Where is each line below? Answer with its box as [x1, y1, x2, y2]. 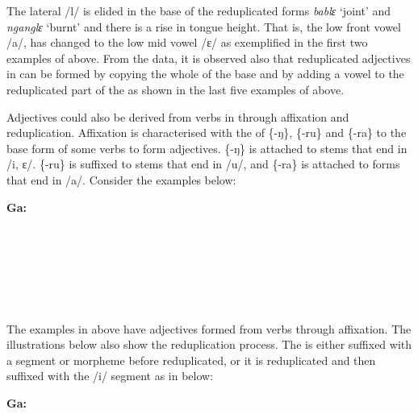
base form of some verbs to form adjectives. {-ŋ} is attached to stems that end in [6, 139, 408, 156]
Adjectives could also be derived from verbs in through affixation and [6, 108, 349, 125]
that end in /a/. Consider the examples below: [6, 171, 236, 188]
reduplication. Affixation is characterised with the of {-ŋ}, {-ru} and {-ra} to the [6, 124, 407, 141]
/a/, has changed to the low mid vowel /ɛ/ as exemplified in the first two [6, 34, 368, 51]
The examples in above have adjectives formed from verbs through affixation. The [6, 320, 412, 337]
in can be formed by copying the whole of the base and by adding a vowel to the [6, 65, 404, 82]
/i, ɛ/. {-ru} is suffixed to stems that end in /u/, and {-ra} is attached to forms [6, 155, 400, 172]
